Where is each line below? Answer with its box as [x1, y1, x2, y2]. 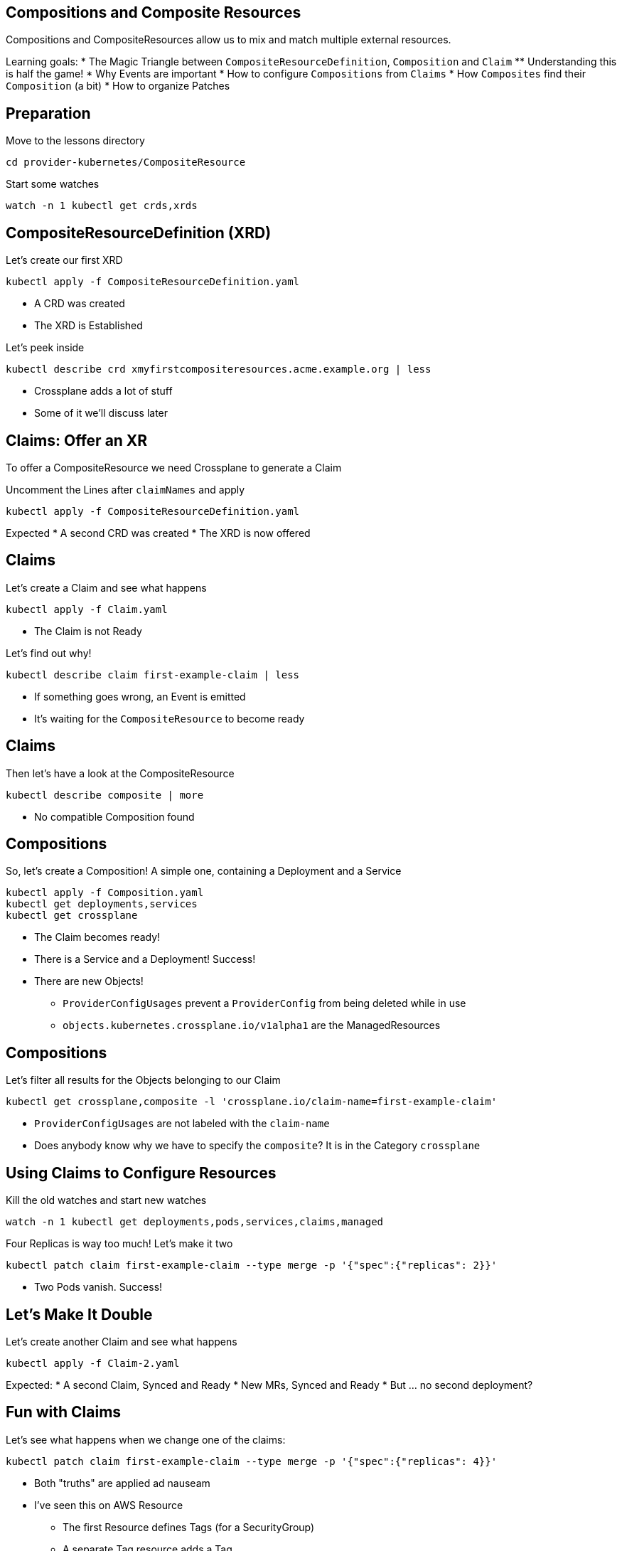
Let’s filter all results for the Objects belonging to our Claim [6, 1074, 281, 1087]
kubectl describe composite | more [6, 789, 204, 801]
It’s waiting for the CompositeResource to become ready [34, 712, 305, 725]
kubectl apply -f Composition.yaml [6, 887, 204, 899]
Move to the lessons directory [6, 134, 145, 147]
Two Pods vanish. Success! [34, 1281, 163, 1294]
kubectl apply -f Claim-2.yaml [6, 1358, 180, 1370]
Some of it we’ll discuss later [34, 407, 168, 420]
